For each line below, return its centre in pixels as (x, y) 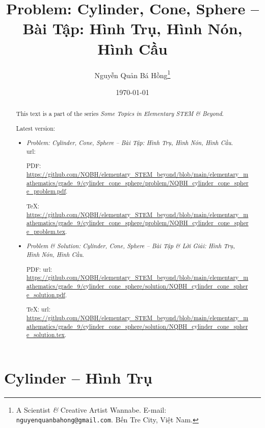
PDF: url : (39, 269)
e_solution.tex (46, 335)
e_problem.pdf (46, 191)
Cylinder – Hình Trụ (78, 377)
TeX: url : (38, 309)
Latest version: (36, 128)
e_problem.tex (46, 231)
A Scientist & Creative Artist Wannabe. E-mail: (91, 409)
